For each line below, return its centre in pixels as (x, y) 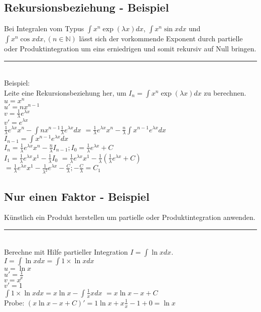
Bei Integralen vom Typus (44, 28)
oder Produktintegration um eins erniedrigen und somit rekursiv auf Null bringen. (130, 49)
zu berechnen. (225, 92)
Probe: (14, 302)
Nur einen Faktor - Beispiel (77, 196)
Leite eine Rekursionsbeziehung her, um (65, 92)
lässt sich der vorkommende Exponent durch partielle (161, 38)
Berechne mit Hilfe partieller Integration (66, 251)
